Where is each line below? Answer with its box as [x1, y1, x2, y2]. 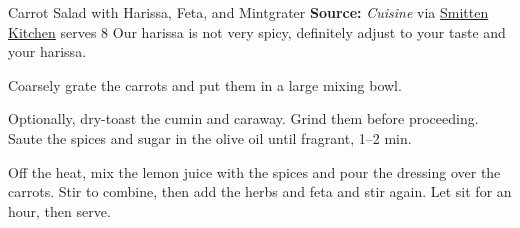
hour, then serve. [8, 200, 111, 221]
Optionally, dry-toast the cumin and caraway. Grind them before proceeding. [8, 108, 479, 129]
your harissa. [8, 41, 87, 62]
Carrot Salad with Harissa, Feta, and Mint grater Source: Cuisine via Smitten [8, 2, 489, 22]
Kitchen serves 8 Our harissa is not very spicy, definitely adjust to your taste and [8, 21, 506, 42]
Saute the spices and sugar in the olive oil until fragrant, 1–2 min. [8, 127, 412, 148]
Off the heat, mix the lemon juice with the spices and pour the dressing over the [8, 161, 501, 182]
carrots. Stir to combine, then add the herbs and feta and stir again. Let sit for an [8, 181, 512, 202]
